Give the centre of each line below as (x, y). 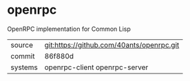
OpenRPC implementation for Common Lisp (69, 29)
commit (23, 56)
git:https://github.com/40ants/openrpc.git (112, 45)
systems (24, 67)
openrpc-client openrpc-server (96, 67)
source (22, 45)
